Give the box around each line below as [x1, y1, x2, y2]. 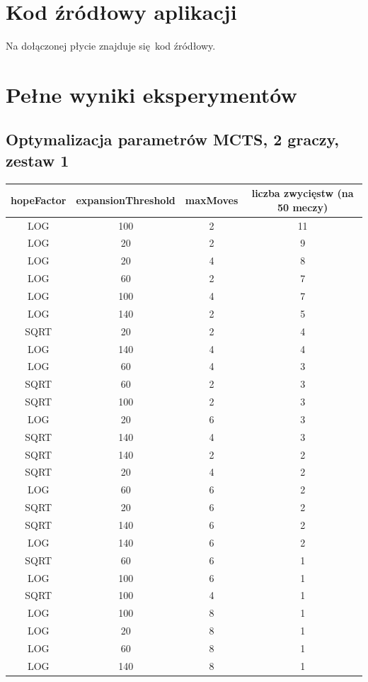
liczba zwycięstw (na [251, 186, 354, 201]
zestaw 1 [6, 149, 69, 171]
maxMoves [185, 192, 238, 207]
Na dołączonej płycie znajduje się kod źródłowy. [6, 38, 216, 53]
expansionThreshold [76, 192, 176, 207]
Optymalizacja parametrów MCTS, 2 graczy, [6, 128, 340, 150]
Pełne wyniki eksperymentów [6, 79, 297, 108]
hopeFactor [11, 192, 67, 207]
